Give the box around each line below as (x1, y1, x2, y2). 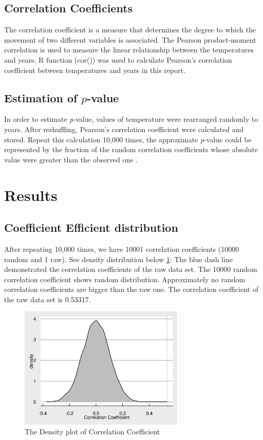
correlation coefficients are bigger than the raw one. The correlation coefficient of (4, 284, 258, 295)
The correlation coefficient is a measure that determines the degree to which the (4, 24, 256, 35)
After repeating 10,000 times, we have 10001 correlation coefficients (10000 (4, 243, 239, 254)
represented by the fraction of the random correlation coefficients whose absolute (4, 144, 258, 155)
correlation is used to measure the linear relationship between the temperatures (4, 44, 254, 55)
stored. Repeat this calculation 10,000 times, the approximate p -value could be (4, 134, 252, 144)
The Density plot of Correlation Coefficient (25, 426, 160, 437)
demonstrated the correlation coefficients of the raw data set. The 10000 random (4, 264, 257, 274)
